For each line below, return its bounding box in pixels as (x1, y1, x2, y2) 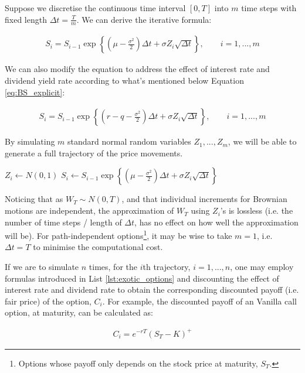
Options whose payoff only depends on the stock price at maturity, (18, 357, 258, 369)
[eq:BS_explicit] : (5, 85, 65, 98)
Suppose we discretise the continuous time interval (5, 2, 186, 13)
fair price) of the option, (5, 295, 91, 307)
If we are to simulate (5, 261, 79, 273)
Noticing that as (5, 193, 63, 205)
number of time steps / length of (5, 215, 122, 228)
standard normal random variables (67, 135, 191, 148)
